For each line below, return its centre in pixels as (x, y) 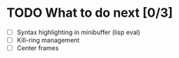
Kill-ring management (48, 40)
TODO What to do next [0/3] (90, 13)
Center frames (38, 48)
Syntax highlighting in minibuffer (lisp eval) (79, 32)
